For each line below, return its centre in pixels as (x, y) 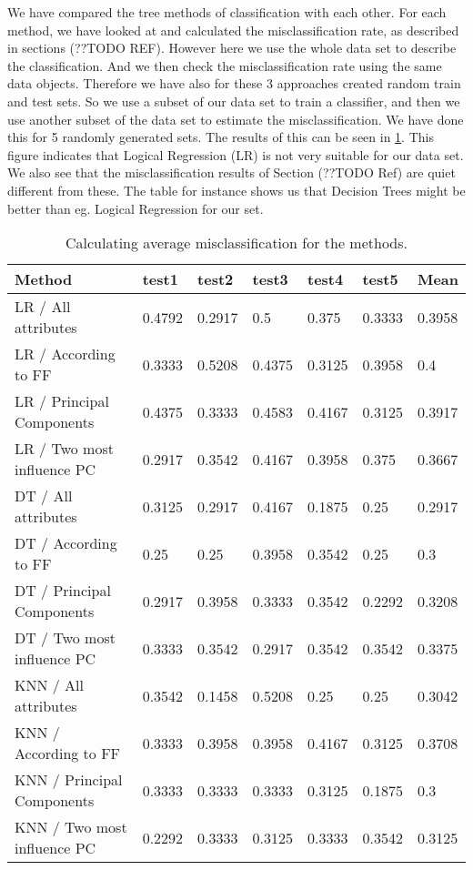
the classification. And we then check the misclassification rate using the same (225, 65)
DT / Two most (65, 638)
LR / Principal (62, 401)
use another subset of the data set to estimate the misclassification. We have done (236, 119)
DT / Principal (63, 591)
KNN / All (50, 685)
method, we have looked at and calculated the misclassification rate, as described (233, 30)
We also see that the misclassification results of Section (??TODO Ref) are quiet (231, 172)
